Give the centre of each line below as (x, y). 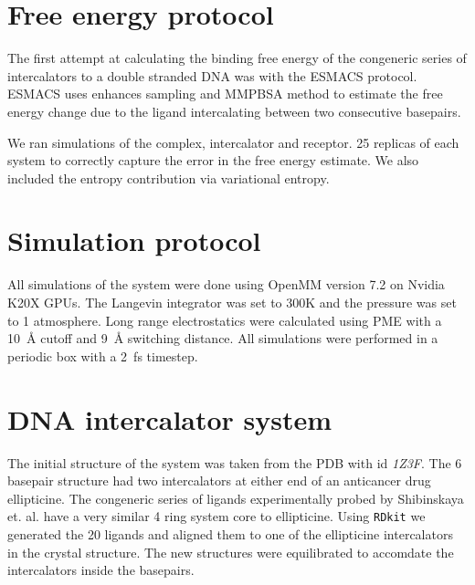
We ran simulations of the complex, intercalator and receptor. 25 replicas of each (233, 142)
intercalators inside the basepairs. (101, 570)
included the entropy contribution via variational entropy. (169, 178)
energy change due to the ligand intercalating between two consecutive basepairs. (234, 111)
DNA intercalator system (170, 418)
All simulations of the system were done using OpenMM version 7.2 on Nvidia (226, 284)
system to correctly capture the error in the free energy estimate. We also (213, 160)
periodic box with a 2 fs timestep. (103, 355)
